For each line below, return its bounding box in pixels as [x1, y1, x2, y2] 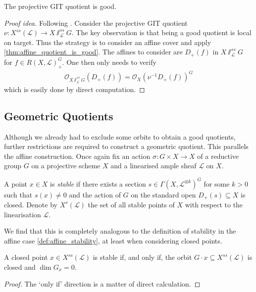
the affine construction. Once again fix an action [4, 150, 151, 161]
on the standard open [131, 189, 196, 199]
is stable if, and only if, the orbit [93, 252, 192, 262]
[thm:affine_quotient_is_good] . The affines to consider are [4, 47, 183, 57]
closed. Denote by [4, 199, 57, 209]
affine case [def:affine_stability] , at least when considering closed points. [4, 235, 222, 245]
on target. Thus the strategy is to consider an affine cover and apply [4, 37, 211, 47]
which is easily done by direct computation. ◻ [4, 84, 145, 94]
